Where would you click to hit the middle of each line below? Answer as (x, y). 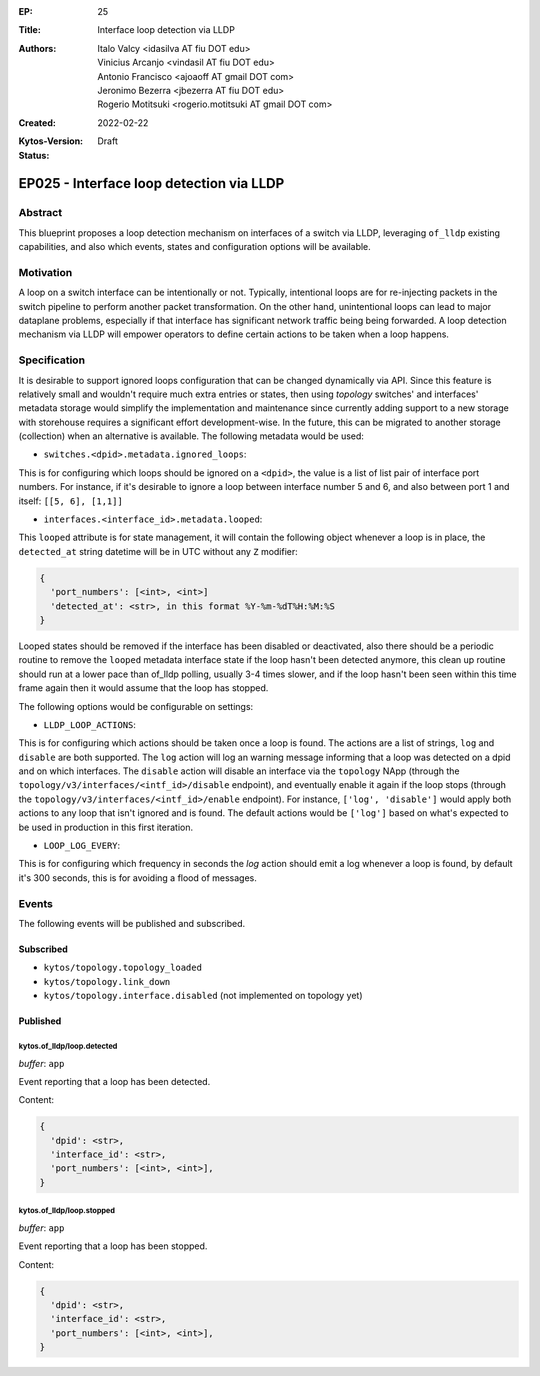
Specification (51, 360)
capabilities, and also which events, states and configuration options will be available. (195, 247)
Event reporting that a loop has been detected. (114, 1081)
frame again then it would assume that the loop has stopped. (143, 688)
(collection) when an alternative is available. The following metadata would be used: (191, 436)
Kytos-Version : (51, 141)
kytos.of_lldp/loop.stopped (66, 1211)
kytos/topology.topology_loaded (122, 968)
